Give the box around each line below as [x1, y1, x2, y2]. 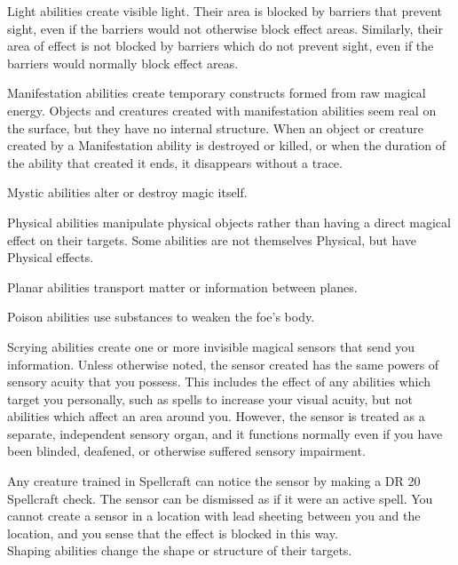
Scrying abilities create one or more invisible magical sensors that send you [7, 337, 415, 355]
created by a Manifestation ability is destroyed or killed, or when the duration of [7, 136, 446, 155]
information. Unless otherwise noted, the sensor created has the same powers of [7, 354, 439, 373]
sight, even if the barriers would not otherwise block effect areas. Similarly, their [7, 19, 443, 37]
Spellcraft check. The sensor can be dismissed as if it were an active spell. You [7, 489, 433, 507]
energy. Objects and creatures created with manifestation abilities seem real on [7, 100, 437, 119]
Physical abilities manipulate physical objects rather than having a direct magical [7, 212, 451, 231]
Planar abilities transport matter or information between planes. [7, 277, 358, 296]
